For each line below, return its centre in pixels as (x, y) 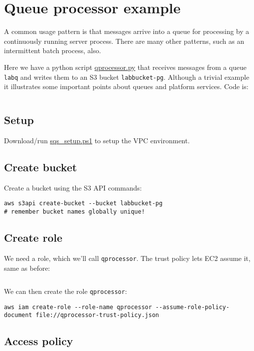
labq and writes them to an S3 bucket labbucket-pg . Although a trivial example (127, 77)
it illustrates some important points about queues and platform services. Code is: (126, 86)
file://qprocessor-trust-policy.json (97, 315)
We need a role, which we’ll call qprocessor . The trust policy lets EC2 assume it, (127, 258)
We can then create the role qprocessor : (65, 291)
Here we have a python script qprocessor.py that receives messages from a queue (125, 67)
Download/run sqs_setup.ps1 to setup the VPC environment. (97, 140)
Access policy (39, 341)
